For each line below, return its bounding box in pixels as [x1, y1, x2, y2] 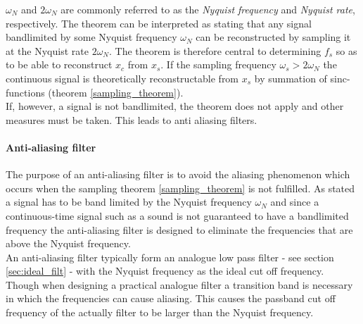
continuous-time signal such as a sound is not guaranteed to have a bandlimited [6, 208, 349, 223]
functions [6, 85, 45, 99]
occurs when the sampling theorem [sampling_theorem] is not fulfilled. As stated [6, 180, 355, 195]
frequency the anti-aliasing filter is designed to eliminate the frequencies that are [6, 222, 353, 237]
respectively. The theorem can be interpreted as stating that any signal [6, 15, 312, 30]
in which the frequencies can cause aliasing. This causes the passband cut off [6, 291, 336, 306]
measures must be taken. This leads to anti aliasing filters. [6, 112, 257, 127]
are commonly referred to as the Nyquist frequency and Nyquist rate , [60, 2, 355, 16]
